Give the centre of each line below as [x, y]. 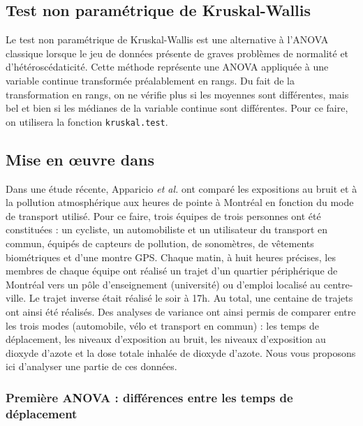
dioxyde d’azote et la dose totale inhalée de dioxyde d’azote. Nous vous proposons [181, 352]
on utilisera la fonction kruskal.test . [87, 121]
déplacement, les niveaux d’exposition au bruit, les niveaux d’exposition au [166, 339]
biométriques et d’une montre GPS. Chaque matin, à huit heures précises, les [171, 257]
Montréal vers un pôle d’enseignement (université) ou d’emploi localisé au [163, 284]
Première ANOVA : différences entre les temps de [149, 397]
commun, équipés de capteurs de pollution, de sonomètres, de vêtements [160, 243]
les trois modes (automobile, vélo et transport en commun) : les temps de [162, 325]
